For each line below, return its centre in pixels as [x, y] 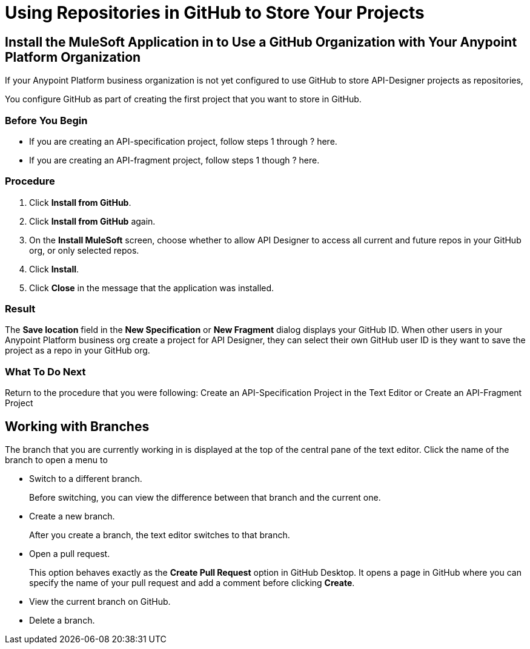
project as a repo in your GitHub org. [78, 351]
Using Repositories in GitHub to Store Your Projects [215, 13]
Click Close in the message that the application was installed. [152, 288]
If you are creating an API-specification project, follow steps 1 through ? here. [183, 141]
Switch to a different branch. [86, 479]
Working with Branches [77, 426]
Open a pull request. [70, 554]
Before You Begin [46, 120]
